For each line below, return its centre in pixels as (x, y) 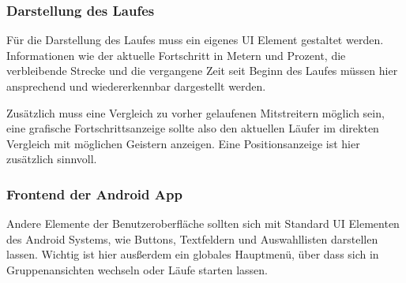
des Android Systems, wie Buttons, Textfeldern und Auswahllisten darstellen (192, 238)
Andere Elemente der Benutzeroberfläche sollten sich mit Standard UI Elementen (203, 223)
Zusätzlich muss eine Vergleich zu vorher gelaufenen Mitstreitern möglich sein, (195, 112)
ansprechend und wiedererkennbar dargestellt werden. (136, 86)
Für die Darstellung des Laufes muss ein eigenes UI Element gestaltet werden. (195, 40)
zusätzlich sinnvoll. (52, 159)
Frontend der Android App (94, 194)
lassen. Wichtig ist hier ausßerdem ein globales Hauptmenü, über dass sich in (193, 254)
